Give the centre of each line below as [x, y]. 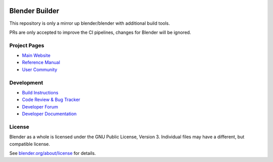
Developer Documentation [49, 114]
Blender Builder [34, 11]
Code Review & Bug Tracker [51, 100]
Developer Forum [40, 106]
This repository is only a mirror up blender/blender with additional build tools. [90, 23]
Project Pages [27, 45]
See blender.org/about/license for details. [53, 153]
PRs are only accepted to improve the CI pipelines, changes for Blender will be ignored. [100, 32]
